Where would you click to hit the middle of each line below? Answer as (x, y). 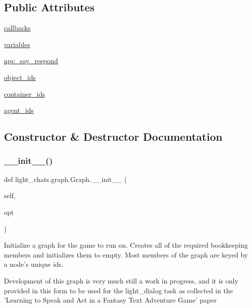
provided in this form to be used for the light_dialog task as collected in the (118, 290)
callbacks (17, 28)
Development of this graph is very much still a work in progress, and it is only (121, 280)
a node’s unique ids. (34, 264)
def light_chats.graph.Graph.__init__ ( (66, 179)
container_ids (25, 93)
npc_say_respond (31, 61)
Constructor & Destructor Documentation (113, 137)
